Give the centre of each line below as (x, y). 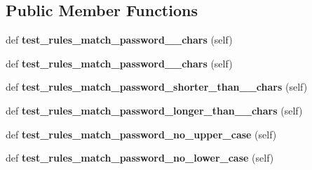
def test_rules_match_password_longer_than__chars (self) (154, 110)
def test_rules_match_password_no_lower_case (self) (140, 158)
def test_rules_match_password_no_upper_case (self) (141, 134)
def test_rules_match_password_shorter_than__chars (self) (157, 87)
